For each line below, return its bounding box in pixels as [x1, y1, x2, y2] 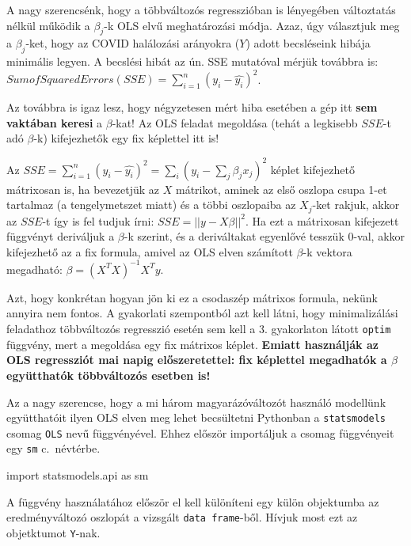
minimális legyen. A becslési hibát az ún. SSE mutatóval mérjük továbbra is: [6, 53, 379, 70]
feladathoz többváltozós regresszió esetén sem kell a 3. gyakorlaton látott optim [6, 320, 391, 337]
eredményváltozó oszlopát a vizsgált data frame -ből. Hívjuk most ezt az [6, 509, 358, 525]
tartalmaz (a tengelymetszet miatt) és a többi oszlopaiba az [6, 196, 296, 213]
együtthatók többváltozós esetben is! [6, 366, 211, 383]
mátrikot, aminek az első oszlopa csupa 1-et [176, 180, 387, 197]
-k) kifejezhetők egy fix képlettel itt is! [33, 130, 219, 146]
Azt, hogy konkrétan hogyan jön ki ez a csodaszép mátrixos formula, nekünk [6, 289, 378, 305]
